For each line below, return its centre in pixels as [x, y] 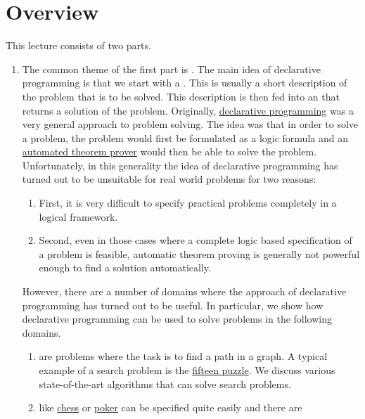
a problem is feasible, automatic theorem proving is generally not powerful [199, 253]
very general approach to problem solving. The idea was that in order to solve [190, 124]
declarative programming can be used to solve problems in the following [177, 319]
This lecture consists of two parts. [78, 45]
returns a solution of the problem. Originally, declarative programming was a [188, 110]
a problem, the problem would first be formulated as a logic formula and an [185, 137]
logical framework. [78, 216]
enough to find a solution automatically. [125, 267]
